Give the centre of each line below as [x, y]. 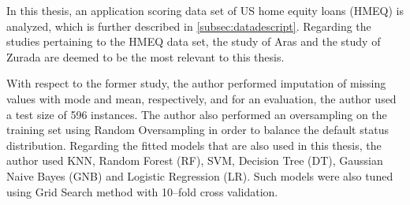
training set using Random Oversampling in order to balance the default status [198, 130]
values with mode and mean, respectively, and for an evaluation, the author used [201, 98]
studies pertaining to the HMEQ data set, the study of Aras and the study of [194, 41]
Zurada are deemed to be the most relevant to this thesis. [145, 56]
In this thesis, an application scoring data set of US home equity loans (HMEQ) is [205, 10]
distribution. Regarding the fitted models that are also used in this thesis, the [194, 145]
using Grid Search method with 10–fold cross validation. [142, 191]
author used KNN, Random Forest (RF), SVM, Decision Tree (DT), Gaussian [195, 160]
